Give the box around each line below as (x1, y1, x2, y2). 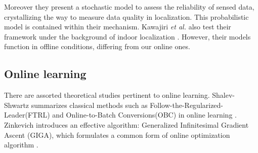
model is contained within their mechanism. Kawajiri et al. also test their (4, 21, 231, 32)
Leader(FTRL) (4, 109, 50, 120)
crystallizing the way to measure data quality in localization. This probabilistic (4, 11, 249, 22)
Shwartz (4, 99, 29, 110)
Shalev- (212, 90, 235, 100)
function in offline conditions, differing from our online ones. (4, 41, 190, 52)
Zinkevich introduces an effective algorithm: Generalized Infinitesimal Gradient (4, 119, 249, 130)
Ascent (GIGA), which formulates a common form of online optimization (4, 129, 230, 140)
